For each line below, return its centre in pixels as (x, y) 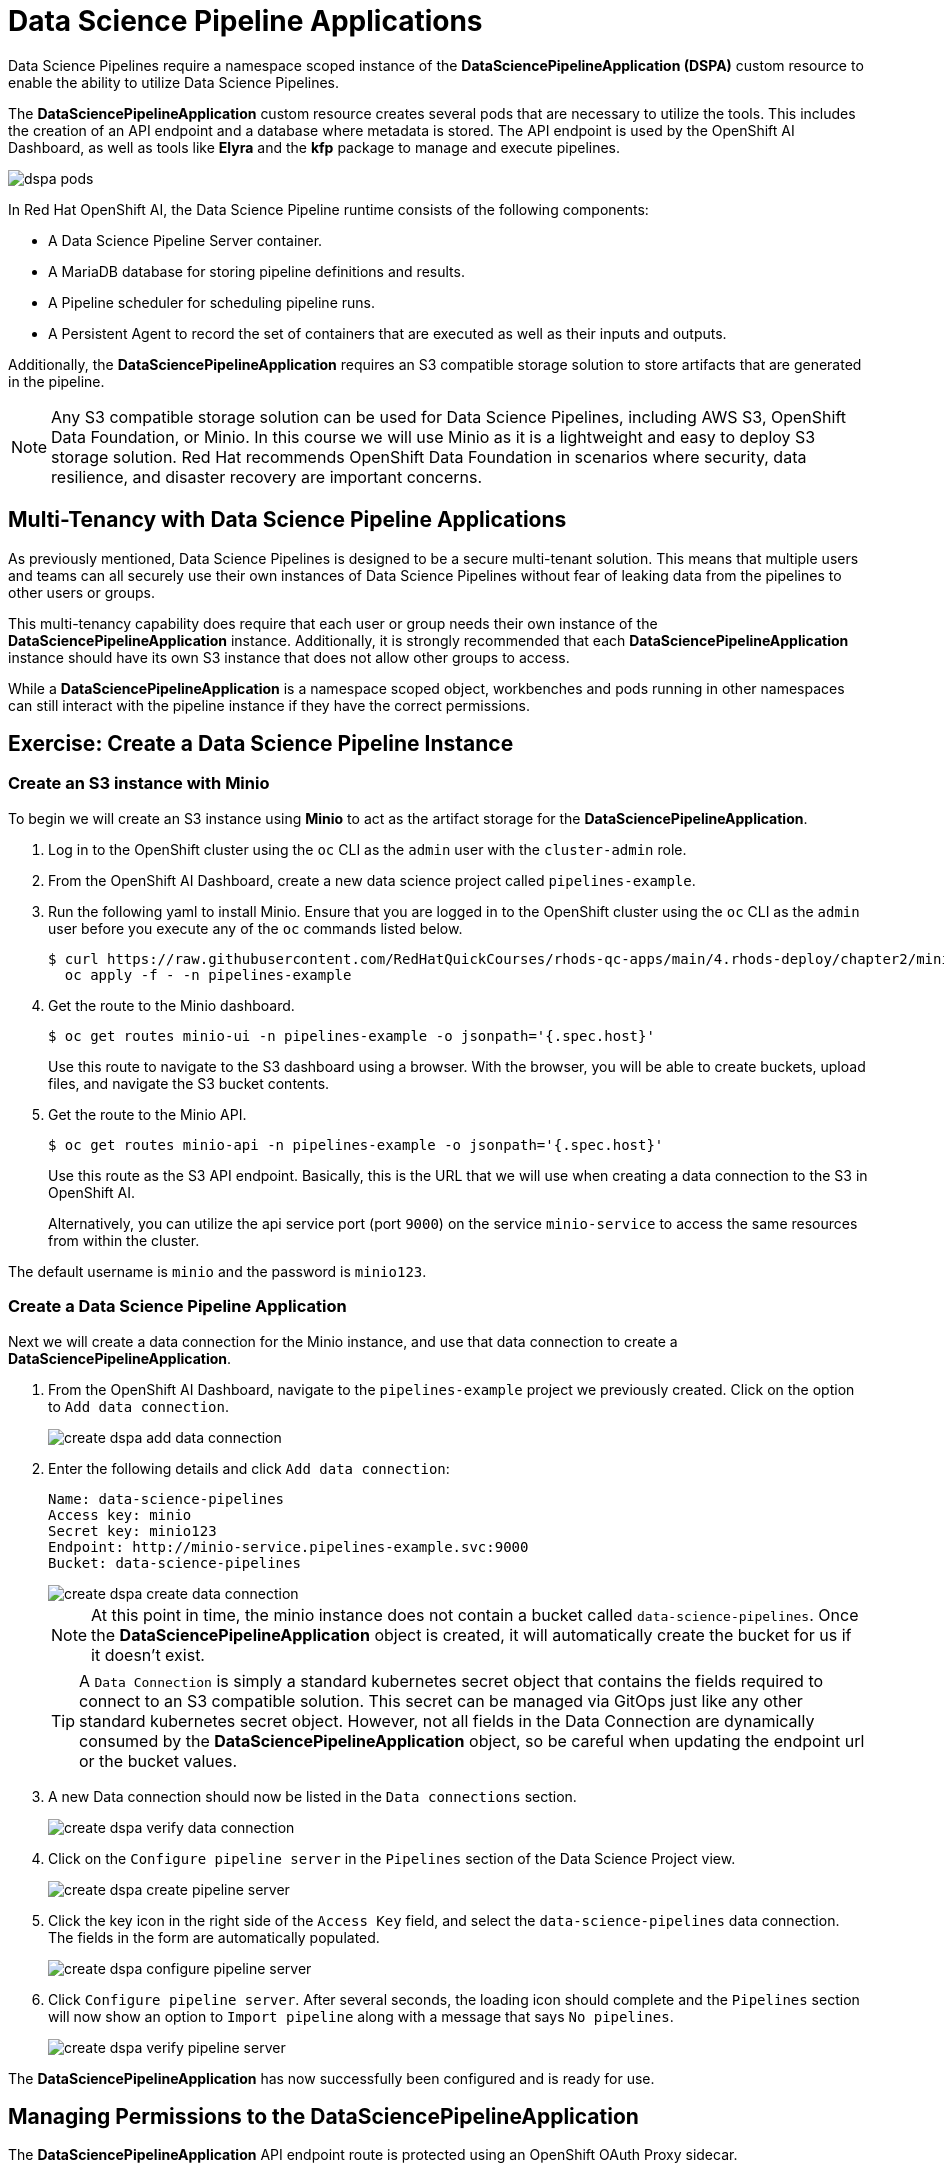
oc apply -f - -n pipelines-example (208, 974)
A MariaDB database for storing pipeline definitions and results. (256, 271)
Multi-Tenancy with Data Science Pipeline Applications (287, 520)
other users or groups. (81, 592)
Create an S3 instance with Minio (139, 783)
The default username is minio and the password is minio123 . (217, 1271)
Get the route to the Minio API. (147, 1114)
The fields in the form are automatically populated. (214, 1937)
